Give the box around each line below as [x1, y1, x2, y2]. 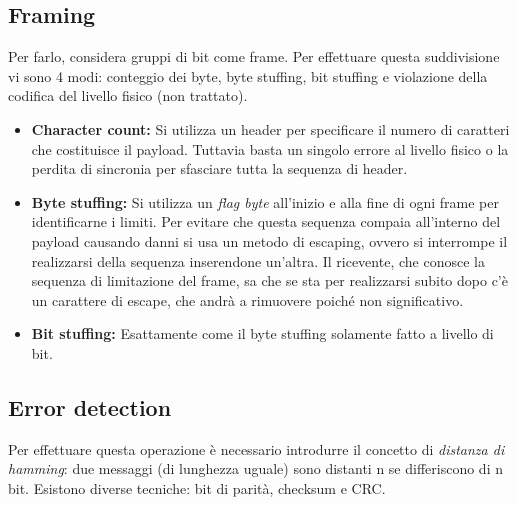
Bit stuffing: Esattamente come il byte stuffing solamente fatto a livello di [31, 323, 494, 344]
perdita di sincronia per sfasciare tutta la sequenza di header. [31, 158, 408, 179]
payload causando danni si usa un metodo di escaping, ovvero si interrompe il [31, 230, 508, 251]
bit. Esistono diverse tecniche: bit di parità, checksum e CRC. [8, 477, 386, 498]
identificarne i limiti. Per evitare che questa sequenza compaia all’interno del [31, 211, 501, 232]
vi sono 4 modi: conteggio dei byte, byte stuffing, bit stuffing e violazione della [8, 65, 488, 86]
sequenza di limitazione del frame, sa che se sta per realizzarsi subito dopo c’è [31, 270, 508, 291]
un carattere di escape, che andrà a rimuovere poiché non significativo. [31, 289, 464, 310]
